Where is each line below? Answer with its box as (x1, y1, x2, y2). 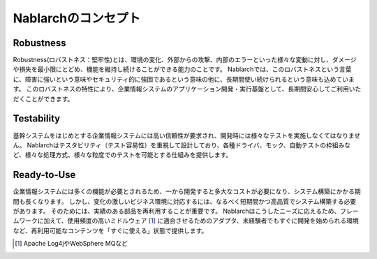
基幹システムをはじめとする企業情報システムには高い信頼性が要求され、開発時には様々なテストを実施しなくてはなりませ (13, 131, 361, 140)
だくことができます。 (13, 94, 74, 103)
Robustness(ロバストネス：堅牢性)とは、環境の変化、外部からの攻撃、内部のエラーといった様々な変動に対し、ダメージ (13, 56, 357, 64)
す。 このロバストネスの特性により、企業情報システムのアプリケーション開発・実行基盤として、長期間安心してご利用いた (13, 84, 362, 94)
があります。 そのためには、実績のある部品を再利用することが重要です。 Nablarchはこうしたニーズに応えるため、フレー (13, 207, 359, 215)
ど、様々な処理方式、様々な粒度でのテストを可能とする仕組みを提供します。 (13, 151, 232, 159)
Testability (13, 112, 61, 125)
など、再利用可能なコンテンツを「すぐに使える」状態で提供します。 (13, 226, 208, 235)
